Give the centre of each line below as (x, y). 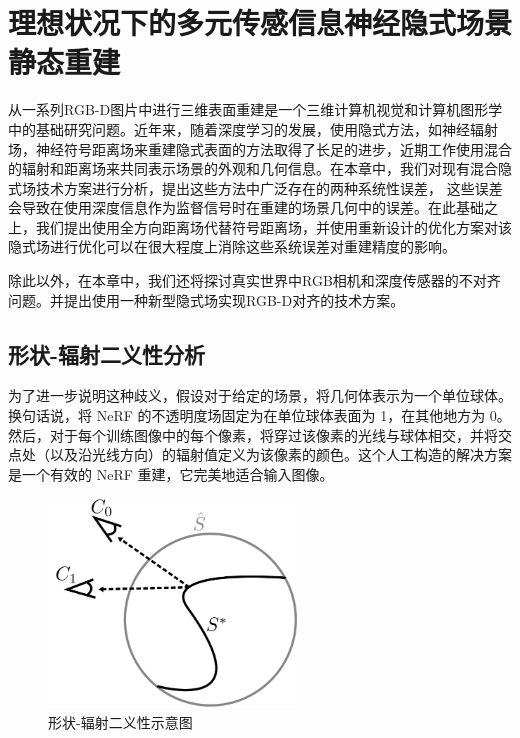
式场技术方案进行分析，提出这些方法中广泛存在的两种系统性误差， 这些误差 (255, 187)
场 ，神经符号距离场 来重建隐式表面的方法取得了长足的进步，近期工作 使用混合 (260, 148)
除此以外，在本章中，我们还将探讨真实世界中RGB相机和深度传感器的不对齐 (254, 280)
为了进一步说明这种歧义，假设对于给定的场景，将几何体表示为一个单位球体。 (260, 395)
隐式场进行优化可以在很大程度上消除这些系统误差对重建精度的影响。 (232, 246)
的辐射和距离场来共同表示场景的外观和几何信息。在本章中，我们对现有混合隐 (260, 168)
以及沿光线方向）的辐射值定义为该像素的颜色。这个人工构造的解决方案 (280, 454)
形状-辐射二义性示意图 (120, 721)
